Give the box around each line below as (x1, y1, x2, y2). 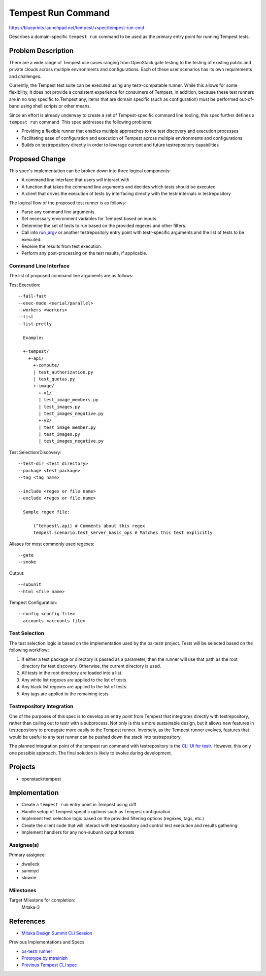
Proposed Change (9, 154, 66, 163)
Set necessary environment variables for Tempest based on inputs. (21, 216, 158, 222)
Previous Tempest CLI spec (21, 962, 77, 968)
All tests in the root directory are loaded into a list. (21, 670, 123, 676)
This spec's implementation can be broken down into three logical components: (9, 168, 171, 174)
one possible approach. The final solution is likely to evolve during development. (9, 750, 172, 756)
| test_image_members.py (38, 397, 99, 403)
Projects (9, 763, 35, 771)
